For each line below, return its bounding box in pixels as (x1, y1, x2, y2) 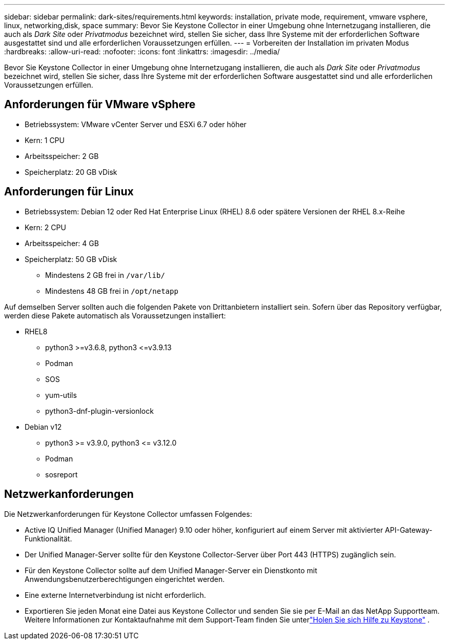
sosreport (45, 470, 78, 479)
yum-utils (45, 390, 77, 399)
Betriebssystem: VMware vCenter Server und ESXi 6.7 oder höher (25, 119, 247, 129)
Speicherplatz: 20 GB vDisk (25, 167, 117, 176)
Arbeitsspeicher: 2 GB (25, 151, 99, 160)
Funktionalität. (25, 534, 72, 543)
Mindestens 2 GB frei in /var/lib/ (45, 270, 165, 279)
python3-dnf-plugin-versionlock (45, 406, 154, 415)
